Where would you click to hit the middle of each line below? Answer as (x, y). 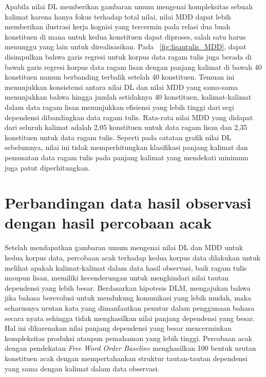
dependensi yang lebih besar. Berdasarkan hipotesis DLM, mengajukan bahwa (128, 287)
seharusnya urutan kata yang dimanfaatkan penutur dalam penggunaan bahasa (130, 307)
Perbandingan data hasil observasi (128, 203)
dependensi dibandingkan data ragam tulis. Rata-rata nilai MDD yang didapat (129, 117)
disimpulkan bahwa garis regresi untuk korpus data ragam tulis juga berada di (128, 56)
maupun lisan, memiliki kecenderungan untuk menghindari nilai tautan (117, 278)
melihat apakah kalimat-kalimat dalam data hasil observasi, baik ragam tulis (126, 267)
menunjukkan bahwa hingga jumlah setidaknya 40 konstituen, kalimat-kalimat (128, 97)
